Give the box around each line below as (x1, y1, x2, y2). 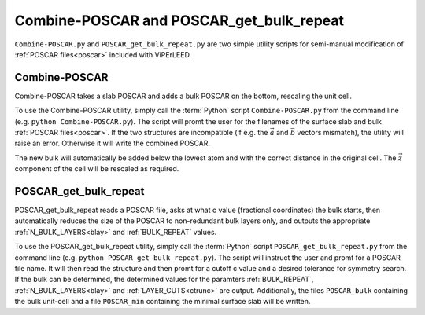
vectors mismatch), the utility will (297, 128, 405, 137)
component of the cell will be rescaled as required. (14, 164, 179, 174)
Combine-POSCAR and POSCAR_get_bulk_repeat (14, 12, 344, 29)
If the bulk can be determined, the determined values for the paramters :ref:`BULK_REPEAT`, (14, 275, 314, 284)
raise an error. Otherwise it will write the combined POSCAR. (14, 138, 211, 148)
